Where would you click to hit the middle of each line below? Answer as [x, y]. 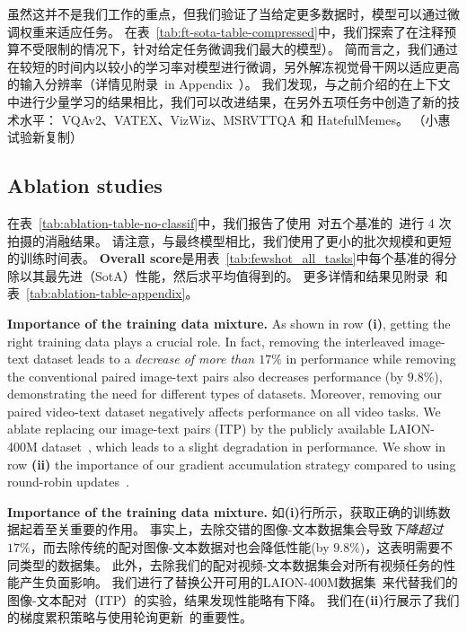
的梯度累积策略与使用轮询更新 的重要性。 [130, 617]
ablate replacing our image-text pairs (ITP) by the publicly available [196, 429]
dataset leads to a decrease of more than [144, 359]
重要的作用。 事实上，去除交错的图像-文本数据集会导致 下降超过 [256, 529]
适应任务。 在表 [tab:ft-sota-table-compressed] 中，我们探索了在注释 [250, 31]
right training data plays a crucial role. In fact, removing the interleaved [206, 341]
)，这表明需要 [400, 547]
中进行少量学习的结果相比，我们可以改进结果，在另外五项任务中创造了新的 [227, 101]
